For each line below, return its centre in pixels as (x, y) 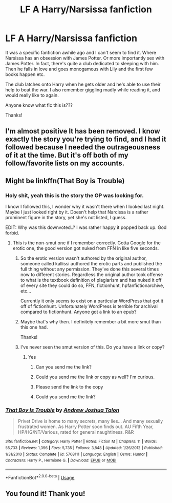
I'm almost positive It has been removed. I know (83, 131)
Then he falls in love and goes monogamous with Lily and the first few (79, 69)
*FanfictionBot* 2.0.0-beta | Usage (40, 477)
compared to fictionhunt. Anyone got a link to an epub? (78, 312)
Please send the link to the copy (69, 387)
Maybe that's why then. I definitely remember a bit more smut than (91, 322)
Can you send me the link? (64, 367)
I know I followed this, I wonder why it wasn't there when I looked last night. (85, 207)
